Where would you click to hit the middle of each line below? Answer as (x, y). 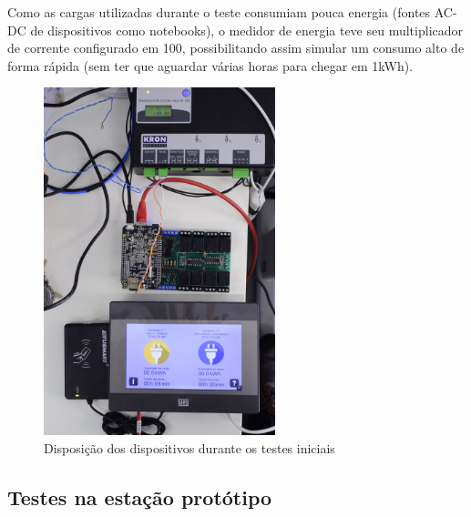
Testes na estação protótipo (140, 497)
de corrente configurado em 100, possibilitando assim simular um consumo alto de (236, 48)
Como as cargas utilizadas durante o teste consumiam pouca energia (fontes (219, 12)
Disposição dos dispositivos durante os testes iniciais (189, 447)
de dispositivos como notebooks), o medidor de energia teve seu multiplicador (247, 30)
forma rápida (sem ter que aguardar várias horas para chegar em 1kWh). (210, 65)
